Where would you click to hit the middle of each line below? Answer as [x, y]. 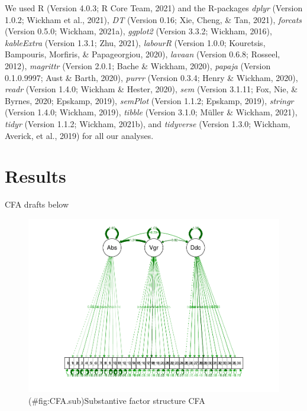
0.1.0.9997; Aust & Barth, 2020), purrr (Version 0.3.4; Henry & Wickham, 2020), [151, 77]
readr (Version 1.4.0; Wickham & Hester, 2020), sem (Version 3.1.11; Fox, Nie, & [151, 89]
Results [35, 176]
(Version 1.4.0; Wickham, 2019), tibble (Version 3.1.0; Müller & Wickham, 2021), [151, 112]
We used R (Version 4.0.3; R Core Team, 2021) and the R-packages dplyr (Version [154, 8]
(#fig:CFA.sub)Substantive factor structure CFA [117, 400]
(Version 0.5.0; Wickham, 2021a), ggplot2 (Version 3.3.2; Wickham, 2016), [138, 31]
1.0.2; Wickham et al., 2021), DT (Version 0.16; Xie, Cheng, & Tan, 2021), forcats [153, 19]
